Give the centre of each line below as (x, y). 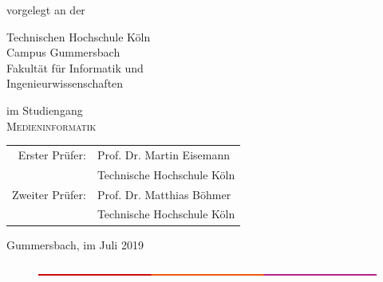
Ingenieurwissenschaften (65, 83)
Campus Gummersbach (63, 52)
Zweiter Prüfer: (49, 194)
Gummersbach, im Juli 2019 (75, 244)
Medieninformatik (51, 125)
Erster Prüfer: (52, 154)
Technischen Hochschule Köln (79, 36)
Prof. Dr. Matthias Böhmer (164, 194)
